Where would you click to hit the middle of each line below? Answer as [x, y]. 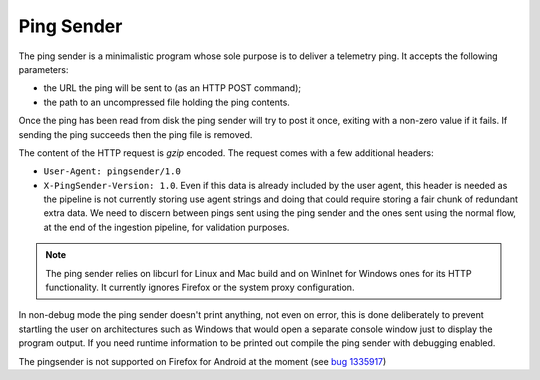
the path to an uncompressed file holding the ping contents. [166, 102]
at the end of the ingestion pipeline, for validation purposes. [166, 227]
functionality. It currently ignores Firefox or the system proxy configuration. [200, 287]
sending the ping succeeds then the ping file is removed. [135, 134]
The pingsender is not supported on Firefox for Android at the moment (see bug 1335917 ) [202, 361]
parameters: [43, 69]
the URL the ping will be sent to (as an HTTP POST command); [172, 88]
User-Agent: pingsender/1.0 [112, 171]
